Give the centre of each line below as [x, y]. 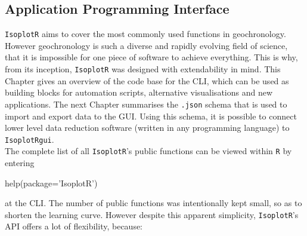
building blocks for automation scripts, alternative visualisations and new [139, 92]
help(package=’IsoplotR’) [51, 183]
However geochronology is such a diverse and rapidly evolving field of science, [146, 45]
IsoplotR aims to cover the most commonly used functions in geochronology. [145, 34]
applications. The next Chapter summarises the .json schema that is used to [146, 104]
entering [20, 163]
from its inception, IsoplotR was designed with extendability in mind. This [143, 69]
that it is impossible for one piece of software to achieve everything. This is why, [151, 57]
